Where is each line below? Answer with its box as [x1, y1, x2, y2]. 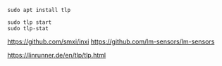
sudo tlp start [7, 19, 52, 26]
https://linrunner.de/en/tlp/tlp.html [7, 51, 106, 59]
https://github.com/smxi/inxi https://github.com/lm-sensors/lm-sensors [7, 37, 215, 46]
